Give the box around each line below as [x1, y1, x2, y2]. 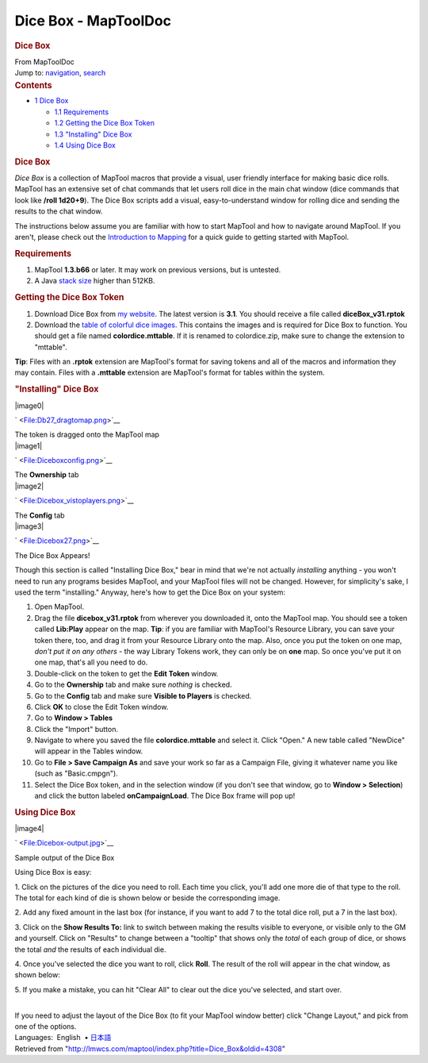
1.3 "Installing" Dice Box [54, 129, 132, 139]
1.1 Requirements [54, 107, 109, 117]
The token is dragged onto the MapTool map [14, 429, 160, 440]
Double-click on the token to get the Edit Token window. [34, 668, 219, 678]
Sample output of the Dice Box [14, 853, 115, 862]
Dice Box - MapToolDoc [14, 12, 172, 29]
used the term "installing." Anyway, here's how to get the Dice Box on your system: [14, 587, 285, 597]
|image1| [14, 441, 43, 450]
